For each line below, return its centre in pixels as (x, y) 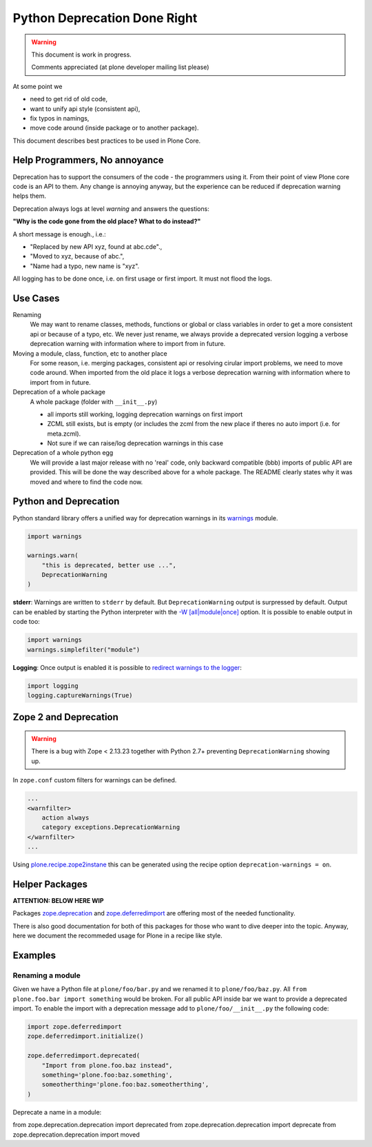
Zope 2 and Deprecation (65, 717)
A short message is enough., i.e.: (59, 234)
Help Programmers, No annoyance (89, 160)
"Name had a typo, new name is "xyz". (85, 266)
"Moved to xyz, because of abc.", (77, 256)
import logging (53, 686)
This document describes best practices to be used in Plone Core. (107, 141)
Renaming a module (46, 975)
